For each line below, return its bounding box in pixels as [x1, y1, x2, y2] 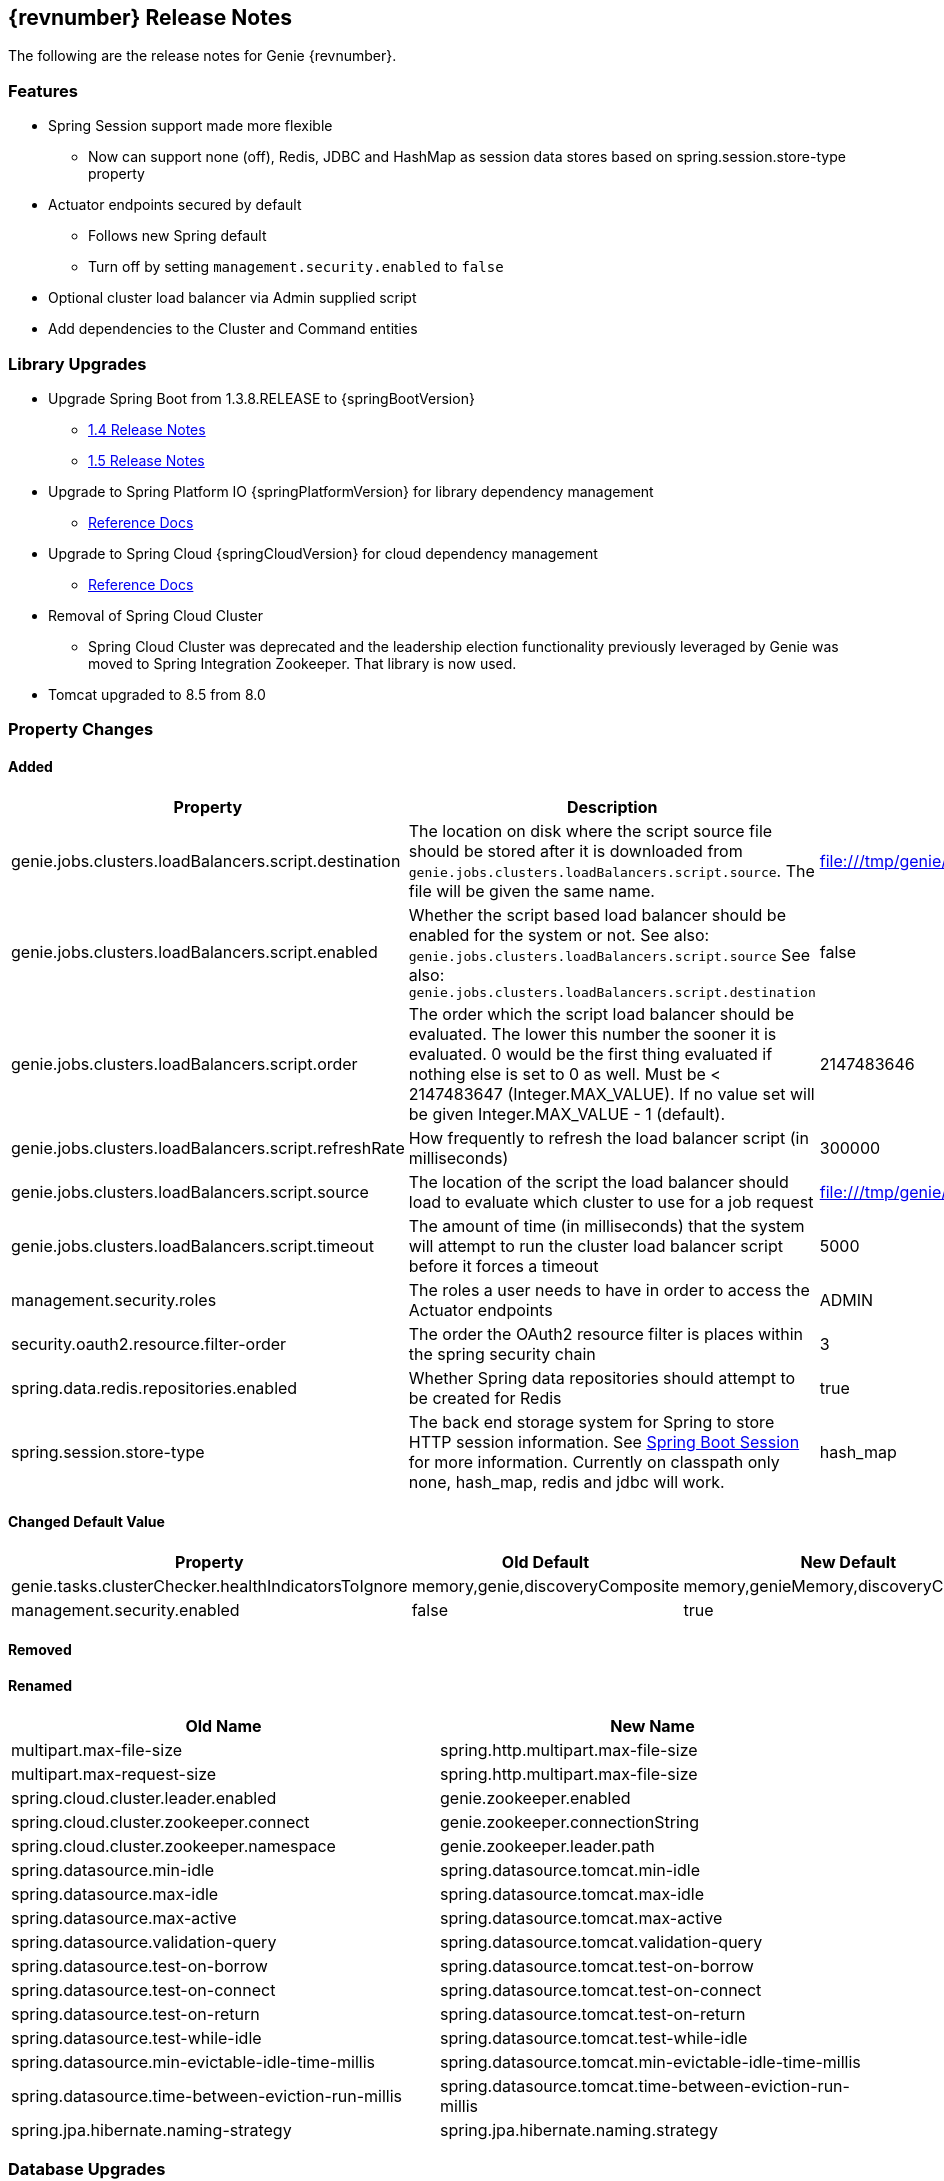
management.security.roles [11, 1289, 217, 1310]
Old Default [501, 1551, 590, 1572]
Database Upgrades [8, 2158, 166, 2179]
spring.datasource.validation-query [11, 1931, 277, 1952]
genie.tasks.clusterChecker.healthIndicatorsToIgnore [11, 1575, 408, 1596]
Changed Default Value [8, 1513, 165, 1531]
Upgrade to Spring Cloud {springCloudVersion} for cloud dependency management [48, 544, 598, 562]
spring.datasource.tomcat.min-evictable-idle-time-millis [440, 2051, 861, 2072]
